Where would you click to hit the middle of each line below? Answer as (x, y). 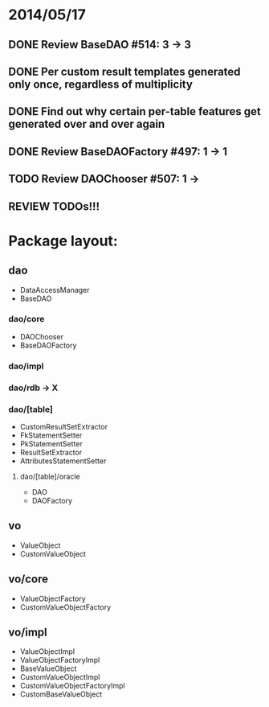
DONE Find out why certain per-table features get (134, 111)
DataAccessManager (55, 290)
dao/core (26, 319)
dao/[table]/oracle (50, 476)
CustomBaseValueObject (61, 694)
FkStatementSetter (51, 435)
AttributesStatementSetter (63, 461)
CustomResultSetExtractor (64, 426)
